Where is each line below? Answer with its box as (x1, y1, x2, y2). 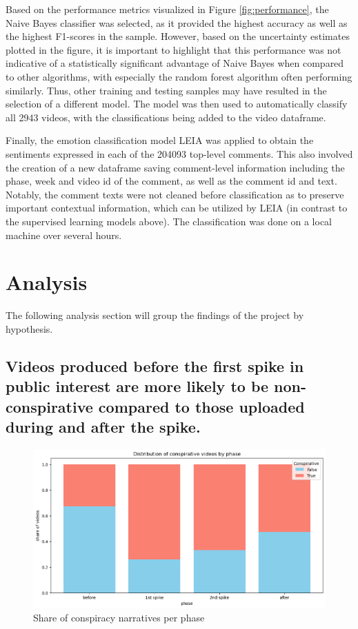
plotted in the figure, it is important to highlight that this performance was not (6, 42, 341, 56)
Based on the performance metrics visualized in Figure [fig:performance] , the (6, 2, 329, 16)
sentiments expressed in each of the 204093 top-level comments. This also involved (6, 146, 353, 161)
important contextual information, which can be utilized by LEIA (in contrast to (6, 200, 348, 215)
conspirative (6, 395, 93, 417)
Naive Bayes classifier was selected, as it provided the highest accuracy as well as (6, 15, 348, 30)
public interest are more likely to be (6, 375, 269, 397)
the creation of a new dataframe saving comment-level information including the (6, 160, 345, 174)
